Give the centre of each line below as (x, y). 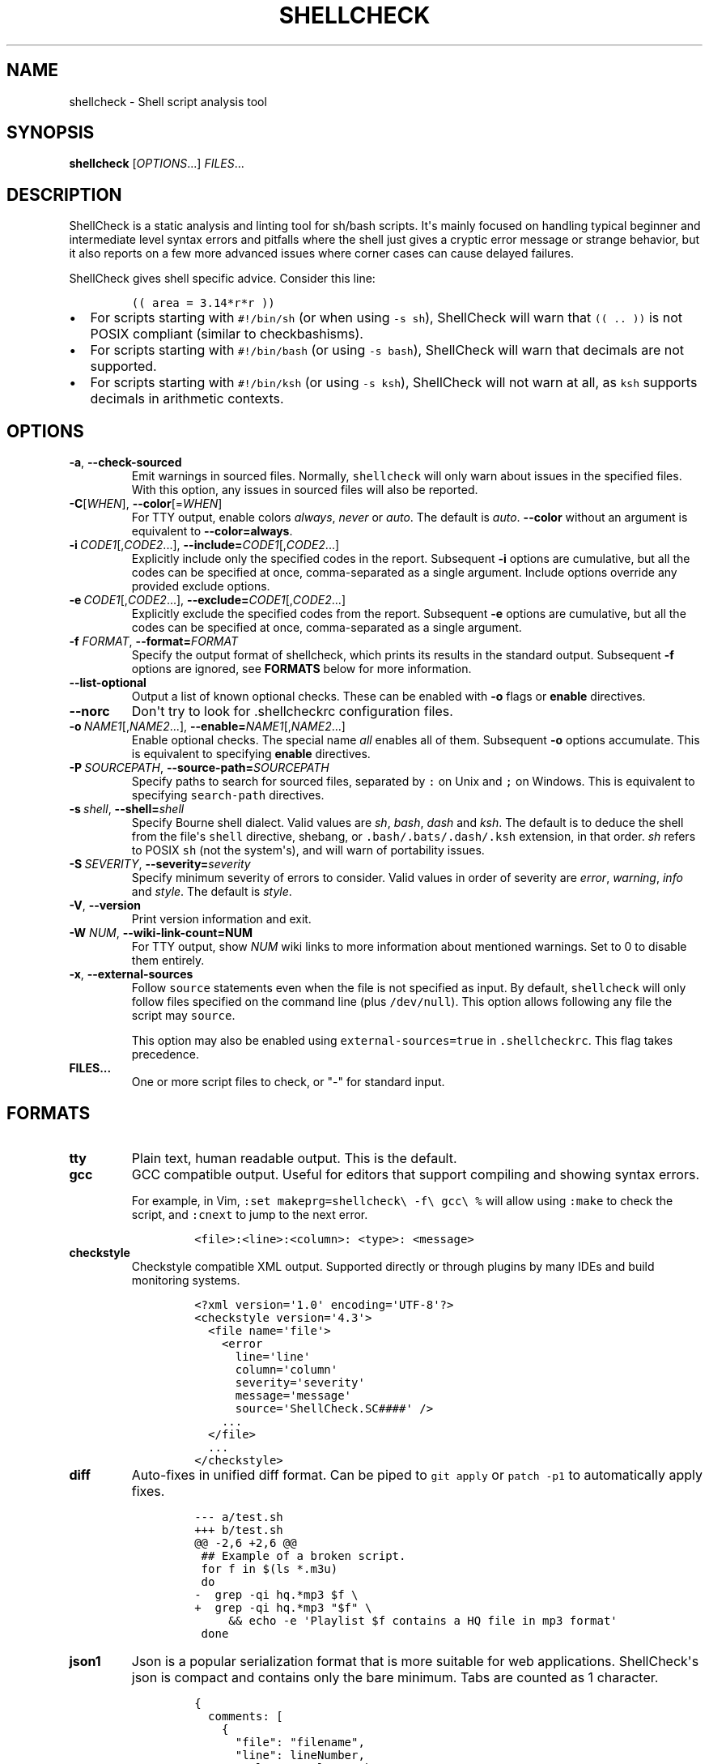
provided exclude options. (201, 586)
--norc (89, 712)
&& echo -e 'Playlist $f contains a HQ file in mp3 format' (423, 1620)
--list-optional (108, 683)
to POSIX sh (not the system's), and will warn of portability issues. (308, 850)
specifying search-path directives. (228, 795)
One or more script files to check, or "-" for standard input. (288, 1082)
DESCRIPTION (64, 194)
